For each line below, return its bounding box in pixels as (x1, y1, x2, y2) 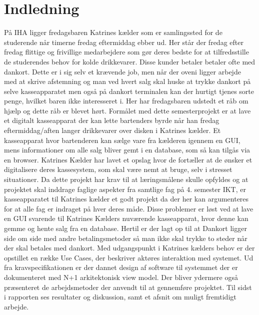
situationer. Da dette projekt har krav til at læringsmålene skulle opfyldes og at (4, 174, 248, 184)
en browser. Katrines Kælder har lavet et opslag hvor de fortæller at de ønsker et (4, 154, 252, 164)
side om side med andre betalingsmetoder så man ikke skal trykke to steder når (4, 232, 247, 243)
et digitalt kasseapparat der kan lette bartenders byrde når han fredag (4, 115, 219, 125)
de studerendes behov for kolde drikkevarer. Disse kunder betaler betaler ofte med (4, 56, 255, 66)
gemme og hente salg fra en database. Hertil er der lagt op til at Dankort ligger (4, 223, 247, 233)
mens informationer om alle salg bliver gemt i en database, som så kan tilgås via (4, 144, 250, 155)
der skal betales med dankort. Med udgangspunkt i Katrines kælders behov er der (4, 242, 255, 253)
